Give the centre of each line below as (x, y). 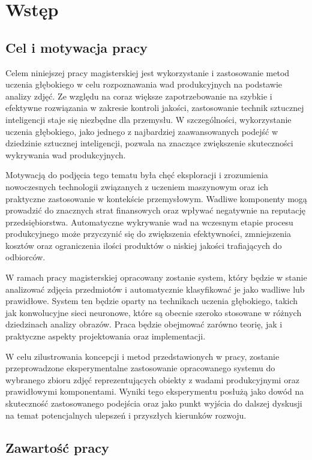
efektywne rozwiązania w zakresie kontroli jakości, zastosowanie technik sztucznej (155, 108)
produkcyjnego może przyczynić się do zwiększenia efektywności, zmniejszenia (148, 234)
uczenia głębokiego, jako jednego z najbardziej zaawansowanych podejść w (142, 131)
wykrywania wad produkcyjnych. (66, 154)
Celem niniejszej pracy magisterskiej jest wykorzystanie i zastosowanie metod (148, 72)
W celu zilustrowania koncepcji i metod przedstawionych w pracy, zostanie (142, 356)
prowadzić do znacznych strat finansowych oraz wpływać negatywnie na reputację (156, 210)
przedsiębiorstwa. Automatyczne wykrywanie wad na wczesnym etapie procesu (149, 222)
